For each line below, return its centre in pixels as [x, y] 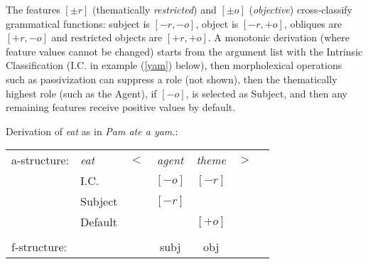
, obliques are [313, 23]
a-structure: [40, 160]
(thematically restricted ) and [154, 9]
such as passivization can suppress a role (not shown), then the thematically [172, 79]
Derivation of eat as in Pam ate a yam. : [92, 131]
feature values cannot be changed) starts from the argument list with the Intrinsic [184, 51]
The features [33, 9]
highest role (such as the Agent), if [81, 93]
